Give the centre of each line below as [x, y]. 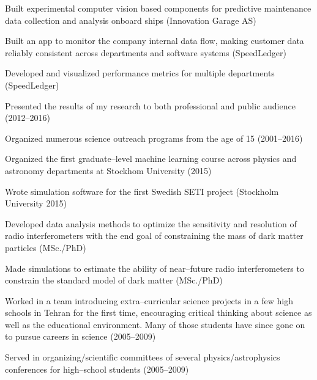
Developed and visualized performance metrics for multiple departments [140, 73]
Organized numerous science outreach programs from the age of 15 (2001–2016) [154, 138]
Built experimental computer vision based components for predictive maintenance [158, 8]
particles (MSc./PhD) [46, 247]
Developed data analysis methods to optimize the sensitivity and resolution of [151, 223]
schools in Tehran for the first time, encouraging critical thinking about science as [158, 312]
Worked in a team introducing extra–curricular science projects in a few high [149, 300]
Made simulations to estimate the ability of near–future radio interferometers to [155, 268]
